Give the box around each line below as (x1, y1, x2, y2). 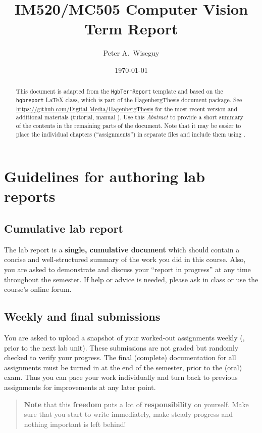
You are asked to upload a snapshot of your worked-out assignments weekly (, (4, 332, 245, 342)
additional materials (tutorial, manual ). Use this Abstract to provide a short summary (16, 113, 243, 121)
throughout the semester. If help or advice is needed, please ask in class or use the (4, 274, 258, 284)
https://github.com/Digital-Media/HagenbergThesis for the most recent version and (16, 104, 238, 113)
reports (4, 186, 56, 206)
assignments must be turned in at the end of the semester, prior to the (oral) (4, 362, 242, 372)
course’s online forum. (4, 284, 72, 294)
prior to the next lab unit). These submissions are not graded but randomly (4, 342, 239, 353)
